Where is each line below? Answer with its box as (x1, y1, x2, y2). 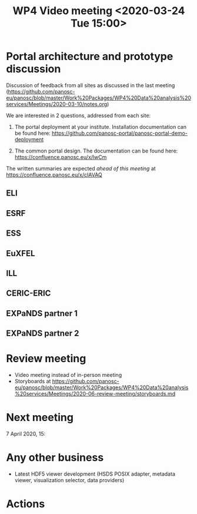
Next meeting (6, 411, 74, 425)
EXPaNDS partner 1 (6, 308, 78, 319)
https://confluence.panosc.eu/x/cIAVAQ (6, 171, 103, 178)
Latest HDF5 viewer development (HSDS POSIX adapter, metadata (14, 470, 175, 477)
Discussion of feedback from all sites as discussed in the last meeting (6, 81, 175, 89)
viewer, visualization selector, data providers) (14, 476, 125, 483)
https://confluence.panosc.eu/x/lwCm (14, 153, 107, 160)
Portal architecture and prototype (6, 50, 173, 63)
